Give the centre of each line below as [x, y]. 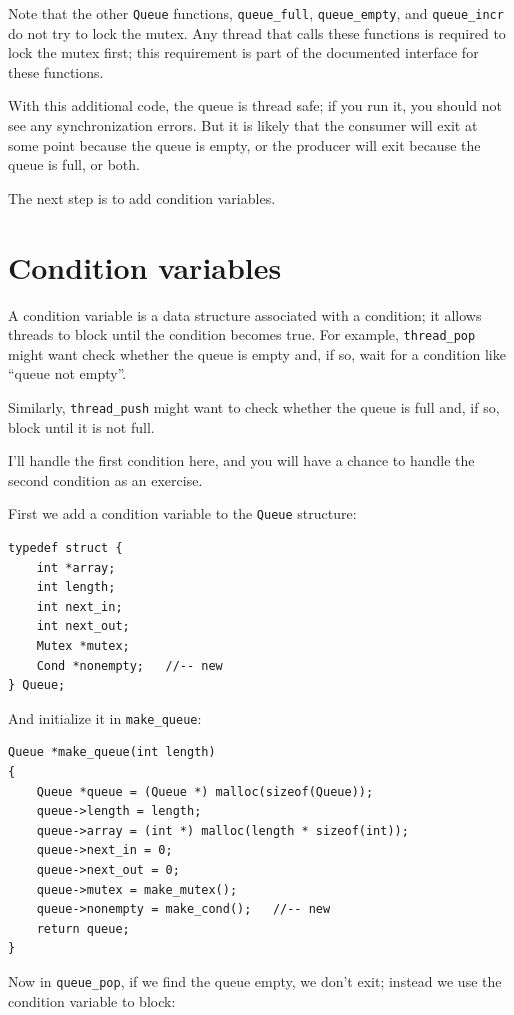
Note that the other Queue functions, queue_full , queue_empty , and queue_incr [256, 13]
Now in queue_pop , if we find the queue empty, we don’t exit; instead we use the [255, 981]
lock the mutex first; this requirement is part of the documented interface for [243, 52]
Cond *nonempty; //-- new [129, 665]
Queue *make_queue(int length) [112, 752]
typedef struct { [65, 548]
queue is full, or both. [74, 164]
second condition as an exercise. [105, 479]
